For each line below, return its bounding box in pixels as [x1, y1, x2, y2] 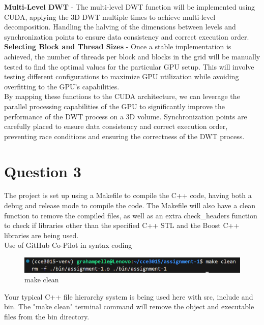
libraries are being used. [4, 230, 79, 240]
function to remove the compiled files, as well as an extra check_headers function [4, 210, 257, 220]
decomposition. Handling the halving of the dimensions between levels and [4, 21, 236, 32]
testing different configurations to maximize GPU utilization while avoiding [4, 71, 239, 82]
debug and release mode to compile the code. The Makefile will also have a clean [4, 200, 256, 211]
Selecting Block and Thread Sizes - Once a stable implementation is [4, 41, 231, 52]
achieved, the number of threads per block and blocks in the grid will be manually [4, 51, 260, 61]
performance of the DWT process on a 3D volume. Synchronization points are [4, 111, 247, 121]
